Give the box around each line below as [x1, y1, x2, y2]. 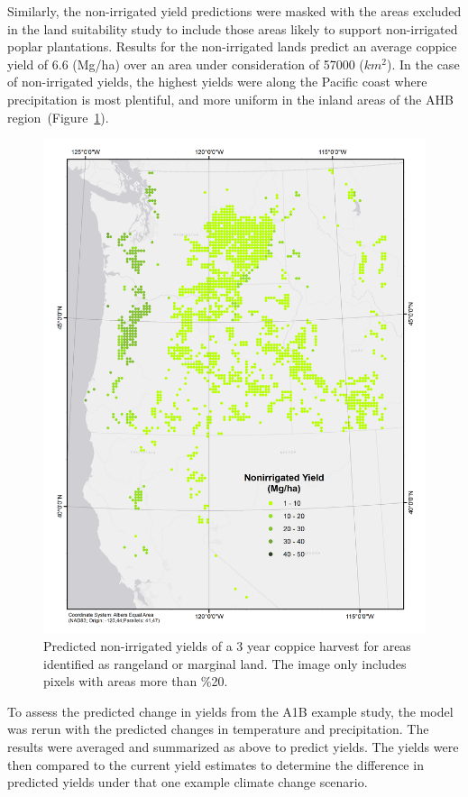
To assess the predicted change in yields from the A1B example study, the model [7, 701, 454, 720]
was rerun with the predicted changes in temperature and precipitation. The [7, 719, 429, 738]
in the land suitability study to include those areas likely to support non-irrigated [7, 19, 458, 38]
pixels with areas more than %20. [43, 672, 228, 691]
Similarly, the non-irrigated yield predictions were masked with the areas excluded [7, 2, 462, 20]
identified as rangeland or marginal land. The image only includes [43, 654, 407, 673]
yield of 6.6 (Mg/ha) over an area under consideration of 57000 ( [7, 54, 364, 73]
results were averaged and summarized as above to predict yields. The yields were [7, 737, 459, 756]
